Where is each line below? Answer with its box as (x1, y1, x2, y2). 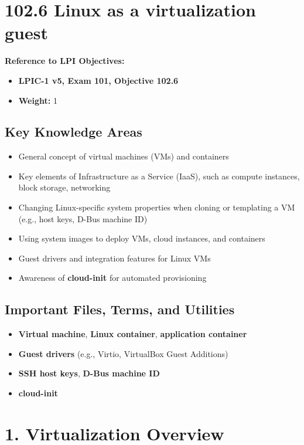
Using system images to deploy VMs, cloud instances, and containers (18, 232, 265, 244)
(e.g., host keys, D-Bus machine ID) (18, 212, 148, 225)
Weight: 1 (18, 94, 57, 106)
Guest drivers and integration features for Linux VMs (18, 252, 211, 264)
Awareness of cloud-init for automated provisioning (18, 271, 207, 284)
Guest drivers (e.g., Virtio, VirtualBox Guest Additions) (18, 347, 228, 359)
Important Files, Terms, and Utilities (5, 300, 235, 318)
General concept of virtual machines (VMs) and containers (18, 150, 229, 162)
